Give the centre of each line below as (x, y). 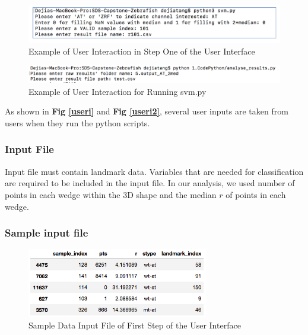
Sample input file (47, 233)
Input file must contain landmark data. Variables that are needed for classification (154, 171)
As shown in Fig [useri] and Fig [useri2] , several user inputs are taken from (147, 111)
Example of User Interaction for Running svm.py (118, 91)
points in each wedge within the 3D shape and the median (111, 194)
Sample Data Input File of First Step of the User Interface (135, 325)
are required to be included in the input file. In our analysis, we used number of (150, 183)
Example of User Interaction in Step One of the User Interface (142, 51)
